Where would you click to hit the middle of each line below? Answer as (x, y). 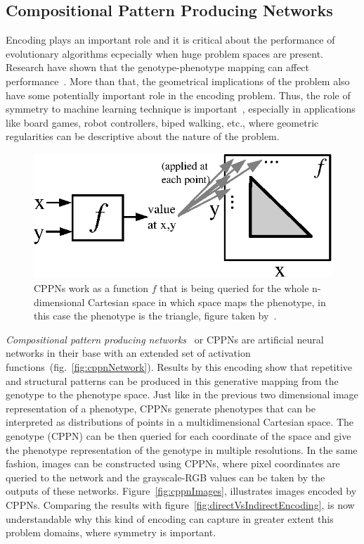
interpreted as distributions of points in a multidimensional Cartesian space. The (180, 422)
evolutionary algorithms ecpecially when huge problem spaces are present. (164, 53)
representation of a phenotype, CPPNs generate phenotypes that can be (161, 408)
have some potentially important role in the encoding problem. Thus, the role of (178, 95)
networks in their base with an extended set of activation (128, 353)
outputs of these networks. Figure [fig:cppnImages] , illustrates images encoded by (181, 491)
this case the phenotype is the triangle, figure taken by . (155, 316)
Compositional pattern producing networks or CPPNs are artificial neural (165, 339)
